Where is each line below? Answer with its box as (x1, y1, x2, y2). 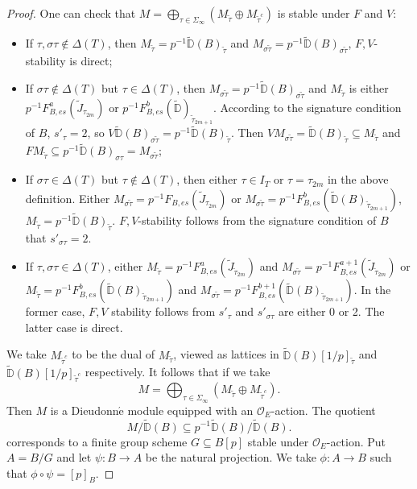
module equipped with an (127, 401, 254, 418)
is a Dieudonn (50, 401, 119, 418)
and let (56, 449, 92, 466)
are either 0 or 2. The (278, 303, 385, 320)
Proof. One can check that (6, 5, 136, 21)
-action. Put (326, 433, 386, 450)
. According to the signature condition (213, 98, 402, 115)
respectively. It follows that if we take (85, 363, 270, 380)
